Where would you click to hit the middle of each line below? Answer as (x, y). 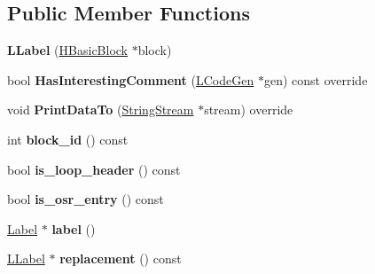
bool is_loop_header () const (94, 169)
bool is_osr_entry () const (86, 199)
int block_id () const (68, 139)
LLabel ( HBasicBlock (68, 50)
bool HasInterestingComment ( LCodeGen (131, 79)
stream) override (249, 110)
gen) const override (316, 79)
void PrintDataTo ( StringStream (101, 110)
